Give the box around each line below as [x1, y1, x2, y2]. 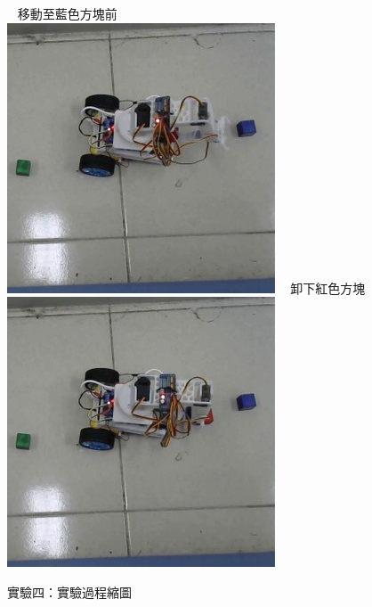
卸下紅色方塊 [290, 278, 366, 297]
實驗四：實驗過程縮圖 [7, 582, 132, 601]
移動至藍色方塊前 [17, 4, 117, 22]
